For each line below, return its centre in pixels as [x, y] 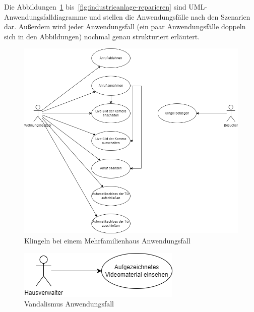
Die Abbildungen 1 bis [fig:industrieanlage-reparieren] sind [95, 7]
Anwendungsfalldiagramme [46, 16]
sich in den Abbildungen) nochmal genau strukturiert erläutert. [102, 36]
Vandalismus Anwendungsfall [69, 304]
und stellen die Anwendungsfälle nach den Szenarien [170, 16]
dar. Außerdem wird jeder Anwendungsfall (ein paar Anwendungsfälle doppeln [125, 26]
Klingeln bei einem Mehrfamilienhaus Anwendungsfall [107, 241]
